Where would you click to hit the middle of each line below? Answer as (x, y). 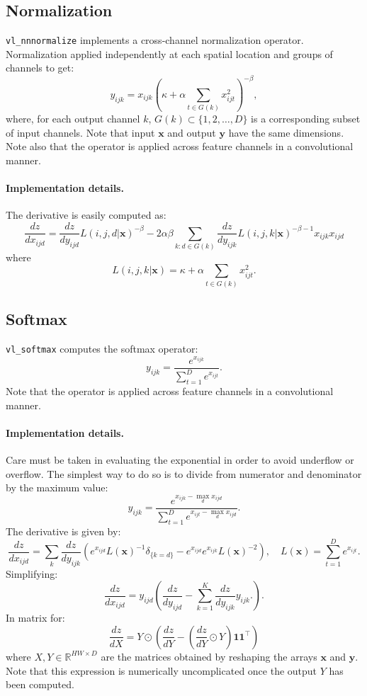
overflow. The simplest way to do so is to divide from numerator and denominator (184, 473)
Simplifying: (32, 573)
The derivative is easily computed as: (86, 215)
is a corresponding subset (306, 119)
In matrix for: (35, 618)
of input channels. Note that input (80, 132)
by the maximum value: (57, 487)
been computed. (40, 684)
